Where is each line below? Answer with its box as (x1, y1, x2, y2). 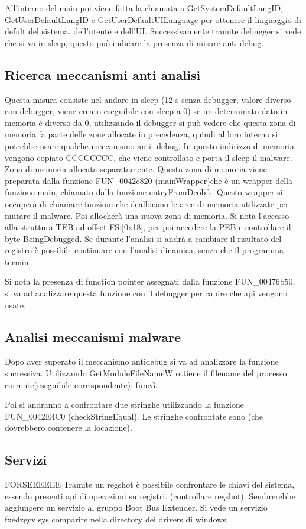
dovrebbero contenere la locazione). (5, 421, 132, 434)
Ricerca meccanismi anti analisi (5, 65, 201, 83)
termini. (5, 255, 34, 267)
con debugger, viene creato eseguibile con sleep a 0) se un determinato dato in (5, 105, 288, 117)
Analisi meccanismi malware (5, 327, 181, 346)
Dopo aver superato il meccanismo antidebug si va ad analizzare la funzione (5, 355, 279, 367)
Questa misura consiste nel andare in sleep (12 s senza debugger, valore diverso (5, 93, 291, 105)
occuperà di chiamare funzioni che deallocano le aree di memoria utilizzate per (5, 197, 289, 209)
